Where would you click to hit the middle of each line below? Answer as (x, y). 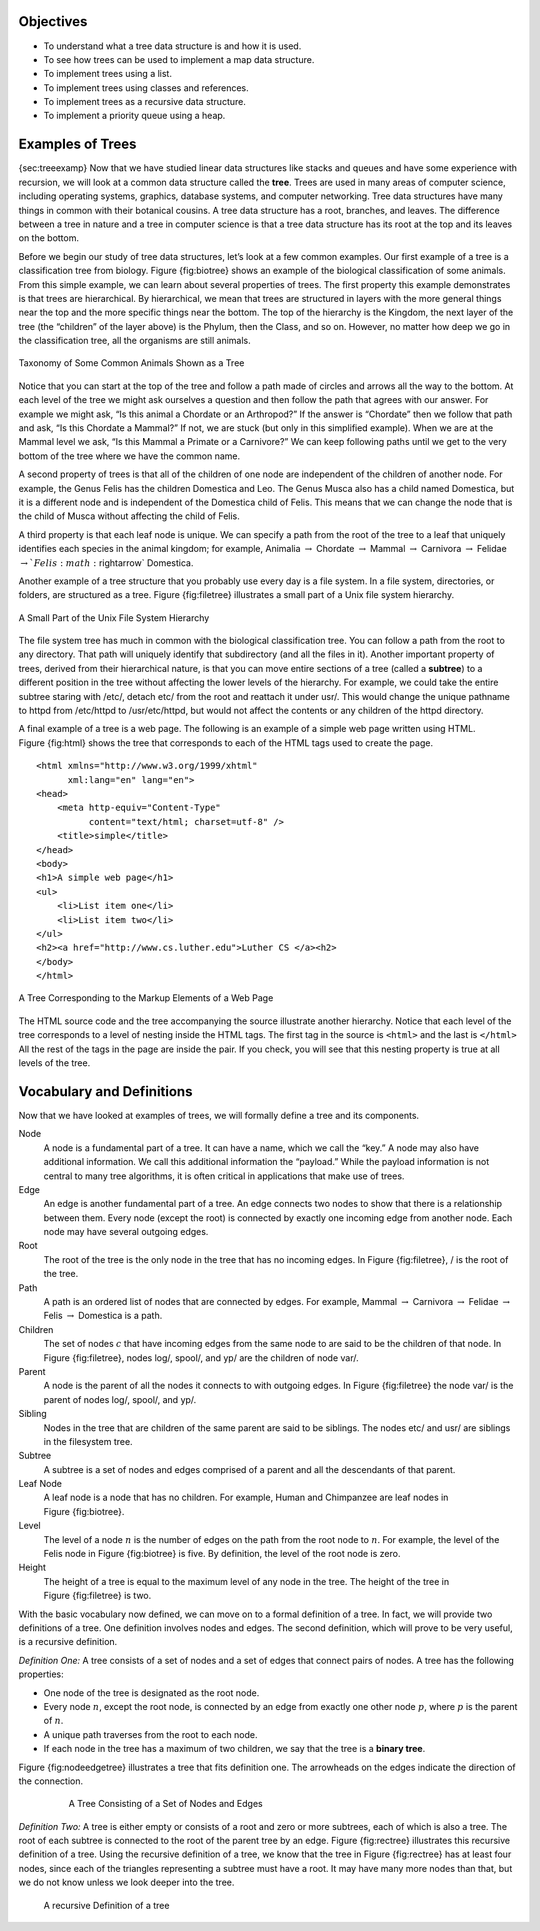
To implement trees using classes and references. (146, 87)
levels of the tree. (54, 1063)
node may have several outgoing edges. (126, 1232)
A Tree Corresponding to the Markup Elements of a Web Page (146, 998)
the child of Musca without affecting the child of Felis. (129, 516)
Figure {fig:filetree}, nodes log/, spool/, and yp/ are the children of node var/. (201, 1357)
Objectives (53, 21)
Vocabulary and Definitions (105, 1091)
